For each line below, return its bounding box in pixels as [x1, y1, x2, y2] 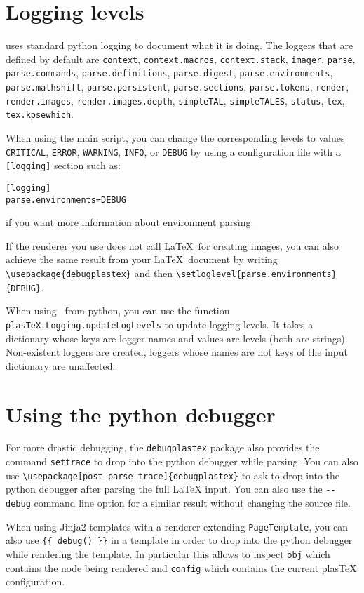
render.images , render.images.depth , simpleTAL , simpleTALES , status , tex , [6, 93, 345, 107]
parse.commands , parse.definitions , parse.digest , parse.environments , [6, 65, 333, 80]
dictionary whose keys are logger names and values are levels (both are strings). [6, 331, 348, 345]
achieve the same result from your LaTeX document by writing [6, 252, 278, 267]
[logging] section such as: [6, 158, 121, 173]
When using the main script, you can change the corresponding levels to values [6, 131, 345, 145]
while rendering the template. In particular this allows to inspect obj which [6, 547, 330, 561]
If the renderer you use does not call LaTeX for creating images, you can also [6, 238, 339, 253]
